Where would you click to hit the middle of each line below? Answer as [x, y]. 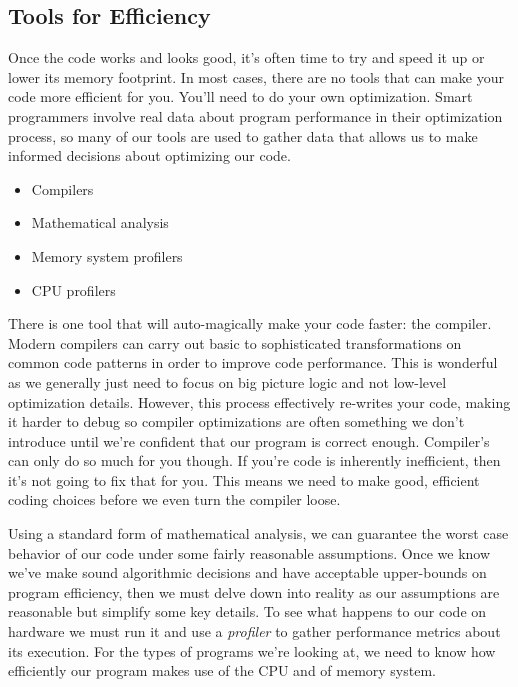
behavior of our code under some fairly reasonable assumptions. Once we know [249, 552]
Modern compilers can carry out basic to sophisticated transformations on [235, 342]
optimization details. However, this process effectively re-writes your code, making [259, 401]
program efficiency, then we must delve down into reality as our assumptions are [254, 591]
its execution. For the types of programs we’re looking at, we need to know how [252, 650]
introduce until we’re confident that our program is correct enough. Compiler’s [249, 440]
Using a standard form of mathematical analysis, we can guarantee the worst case [258, 533]
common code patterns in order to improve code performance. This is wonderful [253, 362]
